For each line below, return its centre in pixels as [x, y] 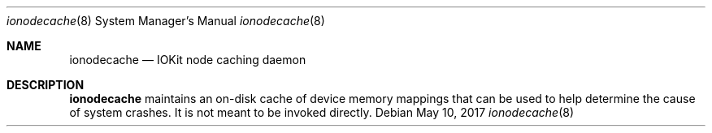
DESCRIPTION [46, 85]
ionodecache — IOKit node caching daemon [188, 60]
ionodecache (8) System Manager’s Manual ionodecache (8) [166, 21]
